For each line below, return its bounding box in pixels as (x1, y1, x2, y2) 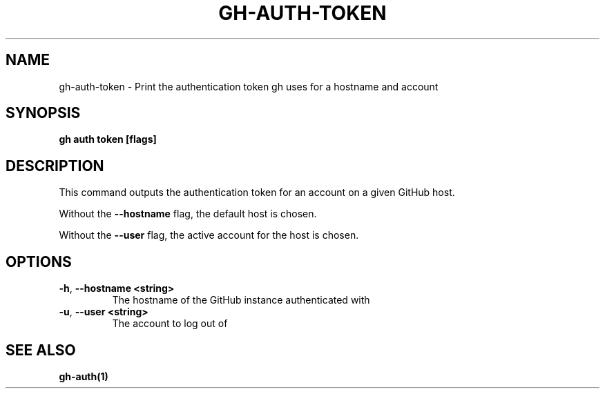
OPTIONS (6, 253, 72, 270)
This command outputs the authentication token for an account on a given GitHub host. (59, 186, 455, 199)
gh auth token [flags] (59, 133, 157, 146)
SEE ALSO (6, 341, 76, 359)
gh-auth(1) (59, 370, 108, 382)
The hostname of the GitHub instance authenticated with (112, 294, 370, 306)
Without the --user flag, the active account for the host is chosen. (59, 229, 359, 242)
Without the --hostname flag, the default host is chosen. (59, 208, 317, 220)
